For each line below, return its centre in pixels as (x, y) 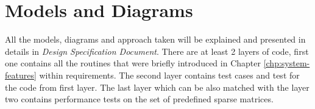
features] (21, 75)
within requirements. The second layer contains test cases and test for (169, 75)
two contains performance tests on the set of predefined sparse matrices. (139, 99)
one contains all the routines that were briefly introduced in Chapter (133, 63)
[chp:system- (287, 63)
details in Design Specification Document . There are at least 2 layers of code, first (157, 51)
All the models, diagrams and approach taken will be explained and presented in (155, 39)
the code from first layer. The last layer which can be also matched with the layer (157, 87)
